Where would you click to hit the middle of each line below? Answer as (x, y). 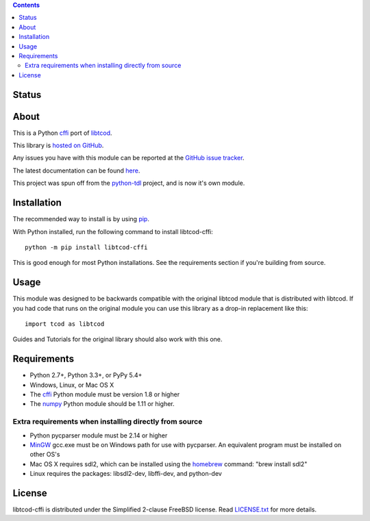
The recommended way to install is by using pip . (81, 219)
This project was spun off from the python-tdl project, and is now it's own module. (129, 183)
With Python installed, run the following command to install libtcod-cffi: (113, 231)
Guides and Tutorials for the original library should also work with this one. (118, 340)
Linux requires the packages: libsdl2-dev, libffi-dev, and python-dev (126, 474)
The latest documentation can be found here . (76, 170)
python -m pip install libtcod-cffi (86, 247)
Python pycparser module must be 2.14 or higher (99, 435)
